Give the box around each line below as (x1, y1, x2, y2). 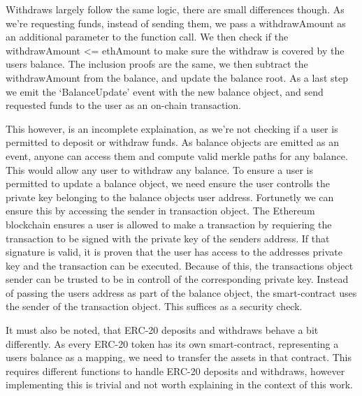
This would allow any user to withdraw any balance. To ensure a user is (6, 162, 313, 177)
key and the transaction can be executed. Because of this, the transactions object (6, 258, 354, 272)
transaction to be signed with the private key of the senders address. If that (6, 230, 330, 245)
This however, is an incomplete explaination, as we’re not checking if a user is (6, 121, 338, 135)
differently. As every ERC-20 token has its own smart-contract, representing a (6, 336, 339, 351)
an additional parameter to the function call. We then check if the (6, 29, 289, 44)
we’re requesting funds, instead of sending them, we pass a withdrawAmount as (6, 15, 346, 30)
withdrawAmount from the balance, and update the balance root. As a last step (6, 70, 348, 85)
